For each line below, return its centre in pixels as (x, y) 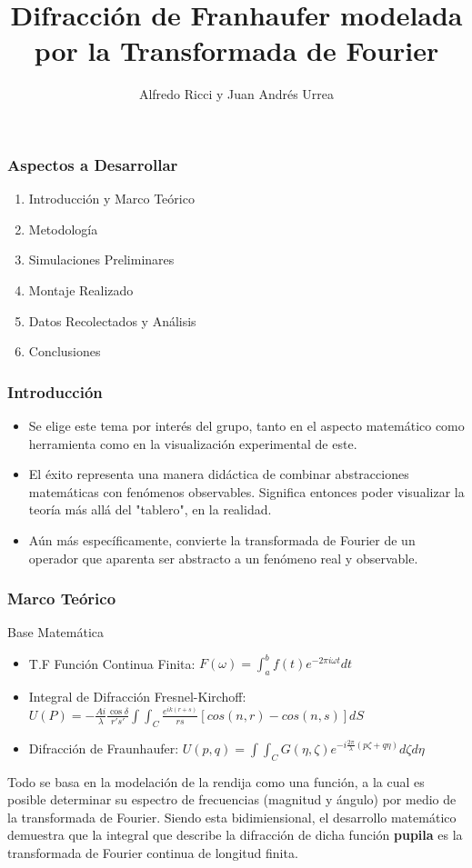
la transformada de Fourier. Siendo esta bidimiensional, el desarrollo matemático (232, 817)
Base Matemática (56, 632)
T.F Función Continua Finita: (112, 663)
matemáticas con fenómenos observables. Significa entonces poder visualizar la (246, 491)
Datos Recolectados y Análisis (112, 320)
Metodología (63, 229)
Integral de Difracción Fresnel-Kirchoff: (137, 697)
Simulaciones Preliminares (101, 259)
